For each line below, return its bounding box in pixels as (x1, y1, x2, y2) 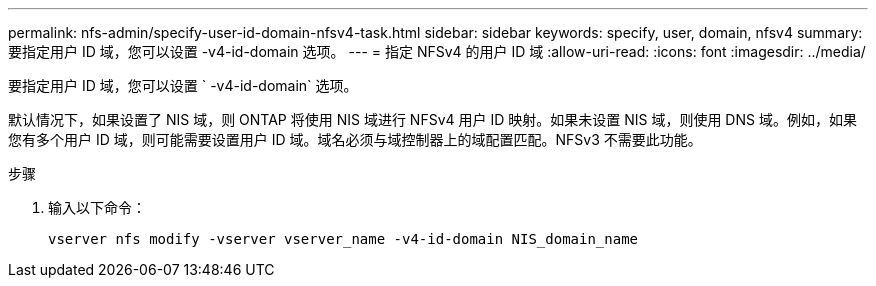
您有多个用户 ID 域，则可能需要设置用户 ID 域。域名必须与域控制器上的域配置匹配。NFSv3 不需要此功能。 (8, 131, 702, 148)
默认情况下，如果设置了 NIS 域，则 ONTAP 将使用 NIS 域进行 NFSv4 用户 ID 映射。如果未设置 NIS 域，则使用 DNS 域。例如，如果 (8, 111, 857, 128)
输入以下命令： (48, 199, 146, 216)
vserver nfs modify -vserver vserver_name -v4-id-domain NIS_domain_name (48, 231, 639, 247)
